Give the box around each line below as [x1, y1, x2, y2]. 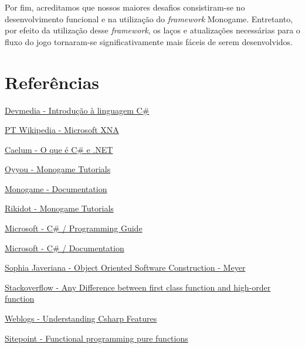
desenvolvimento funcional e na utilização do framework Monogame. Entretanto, [5, 12, 293, 25]
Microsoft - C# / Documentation [5, 241, 124, 254]
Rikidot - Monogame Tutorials [5, 202, 114, 214]
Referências [5, 70, 100, 94]
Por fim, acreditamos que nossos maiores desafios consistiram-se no [5, 1, 245, 13]
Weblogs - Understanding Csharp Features [5, 312, 157, 325]
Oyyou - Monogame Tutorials [5, 163, 111, 175]
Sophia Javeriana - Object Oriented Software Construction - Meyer [5, 261, 246, 274]
